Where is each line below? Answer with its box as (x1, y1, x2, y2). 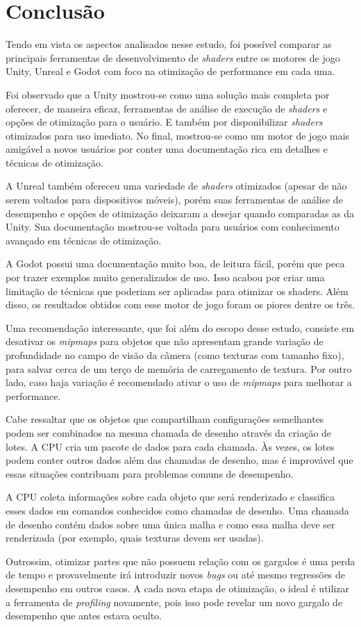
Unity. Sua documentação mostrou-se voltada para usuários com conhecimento (6, 219, 339, 234)
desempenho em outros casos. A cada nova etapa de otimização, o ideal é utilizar (6, 580, 349, 595)
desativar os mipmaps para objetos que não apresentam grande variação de (6, 334, 324, 349)
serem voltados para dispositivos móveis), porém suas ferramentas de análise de (6, 192, 343, 207)
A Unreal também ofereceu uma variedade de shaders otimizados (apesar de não (6, 178, 347, 193)
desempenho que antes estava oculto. (6, 608, 162, 623)
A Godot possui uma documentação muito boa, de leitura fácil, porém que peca (6, 256, 345, 271)
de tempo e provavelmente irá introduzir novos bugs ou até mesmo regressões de (6, 567, 346, 582)
